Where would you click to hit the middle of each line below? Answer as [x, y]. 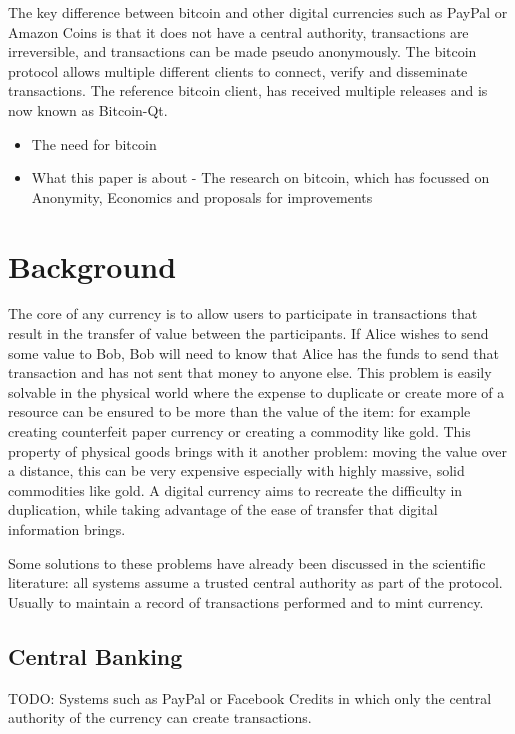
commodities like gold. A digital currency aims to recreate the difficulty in [235, 489]
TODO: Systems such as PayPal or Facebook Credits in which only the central [250, 697]
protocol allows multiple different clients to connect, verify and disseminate [238, 70]
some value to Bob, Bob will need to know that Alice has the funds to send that [254, 352]
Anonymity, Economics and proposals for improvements [202, 196]
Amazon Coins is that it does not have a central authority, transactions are [238, 31]
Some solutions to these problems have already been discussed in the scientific [247, 562]
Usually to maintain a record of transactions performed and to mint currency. [246, 601]
